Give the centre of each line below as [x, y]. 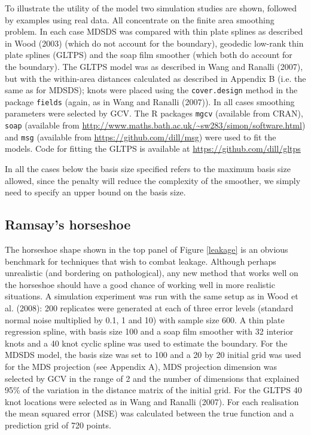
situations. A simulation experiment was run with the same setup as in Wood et [152, 296]
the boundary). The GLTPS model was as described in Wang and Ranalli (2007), [154, 66]
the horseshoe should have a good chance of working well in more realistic [140, 284]
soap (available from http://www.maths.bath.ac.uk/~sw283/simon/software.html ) [155, 125]
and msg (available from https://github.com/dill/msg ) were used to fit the [141, 137]
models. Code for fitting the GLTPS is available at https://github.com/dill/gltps [153, 148]
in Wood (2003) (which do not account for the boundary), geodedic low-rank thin [154, 43]
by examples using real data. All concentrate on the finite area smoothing [140, 19]
